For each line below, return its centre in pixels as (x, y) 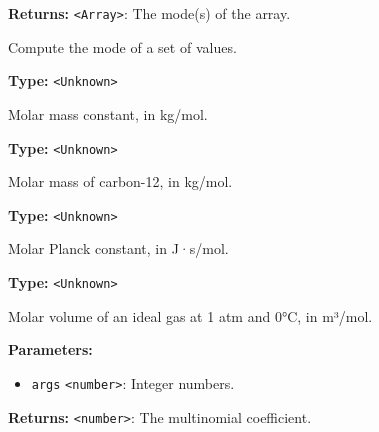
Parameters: (50, 349)
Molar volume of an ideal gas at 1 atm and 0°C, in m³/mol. (190, 315)
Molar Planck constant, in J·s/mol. (118, 248)
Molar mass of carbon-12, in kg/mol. (120, 181)
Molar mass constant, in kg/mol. (108, 113)
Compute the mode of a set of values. (122, 46)
